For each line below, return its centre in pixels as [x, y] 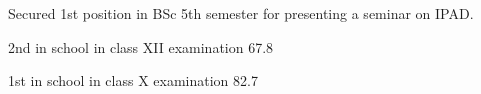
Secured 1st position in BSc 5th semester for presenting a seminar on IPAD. [241, 13]
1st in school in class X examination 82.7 [133, 80]
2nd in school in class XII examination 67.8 [141, 46]
